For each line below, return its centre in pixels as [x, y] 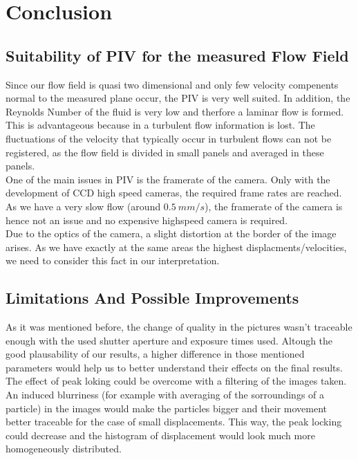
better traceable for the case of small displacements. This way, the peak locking [174, 422]
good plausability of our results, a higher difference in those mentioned [155, 354]
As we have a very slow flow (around [83, 206]
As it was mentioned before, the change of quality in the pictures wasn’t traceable [179, 327]
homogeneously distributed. [64, 449]
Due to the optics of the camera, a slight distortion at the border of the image [171, 233]
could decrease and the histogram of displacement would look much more [160, 435]
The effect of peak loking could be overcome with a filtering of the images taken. [176, 381]
